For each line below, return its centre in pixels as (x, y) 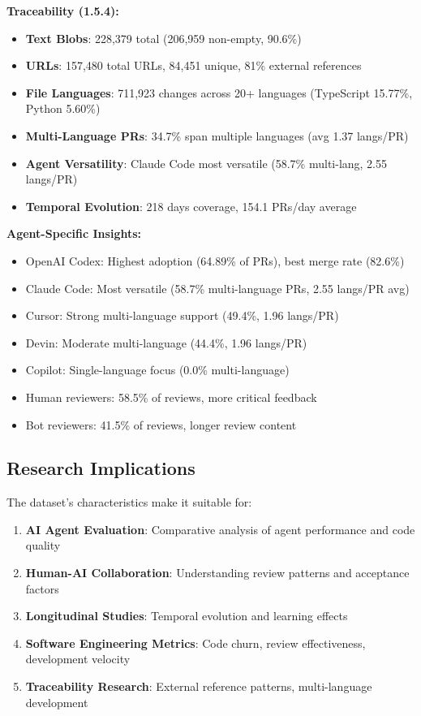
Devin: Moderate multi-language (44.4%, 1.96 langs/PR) (166, 342)
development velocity (78, 659)
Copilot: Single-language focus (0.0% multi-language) (157, 370)
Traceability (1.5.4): (63, 11)
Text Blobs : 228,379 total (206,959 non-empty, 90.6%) (163, 38)
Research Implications (101, 468)
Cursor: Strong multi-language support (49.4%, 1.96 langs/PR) (182, 315)
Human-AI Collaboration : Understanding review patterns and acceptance (217, 573)
